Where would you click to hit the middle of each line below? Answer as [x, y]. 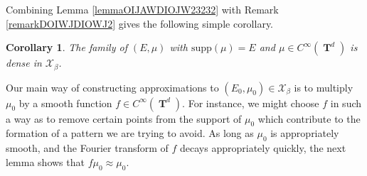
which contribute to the [309, 118]
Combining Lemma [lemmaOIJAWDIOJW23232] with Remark [142, 9]
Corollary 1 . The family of [67, 47]
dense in [24, 63]
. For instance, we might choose [251, 103]
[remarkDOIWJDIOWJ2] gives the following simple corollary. [140, 23]
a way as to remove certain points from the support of [124, 118]
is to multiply [324, 87]
